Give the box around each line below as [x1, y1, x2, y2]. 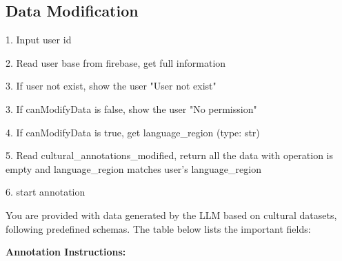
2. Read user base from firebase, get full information [6, 55, 226, 70]
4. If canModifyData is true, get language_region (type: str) [6, 125, 260, 139]
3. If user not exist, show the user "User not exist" [6, 79, 217, 93]
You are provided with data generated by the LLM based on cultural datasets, [6, 207, 337, 222]
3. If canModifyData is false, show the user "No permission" [6, 101, 257, 116]
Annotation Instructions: [6, 244, 126, 259]
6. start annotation [6, 185, 85, 199]
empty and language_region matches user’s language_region [6, 161, 261, 176]
